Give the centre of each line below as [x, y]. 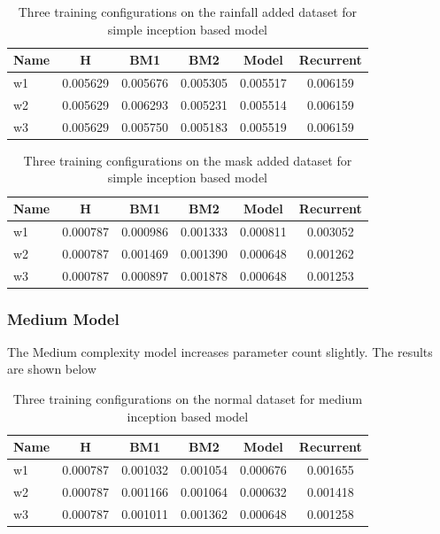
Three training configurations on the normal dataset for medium [188, 399]
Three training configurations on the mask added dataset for [188, 160]
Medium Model [63, 318]
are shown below [52, 369]
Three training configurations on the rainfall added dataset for [188, 12]
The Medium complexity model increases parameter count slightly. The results [220, 351]
